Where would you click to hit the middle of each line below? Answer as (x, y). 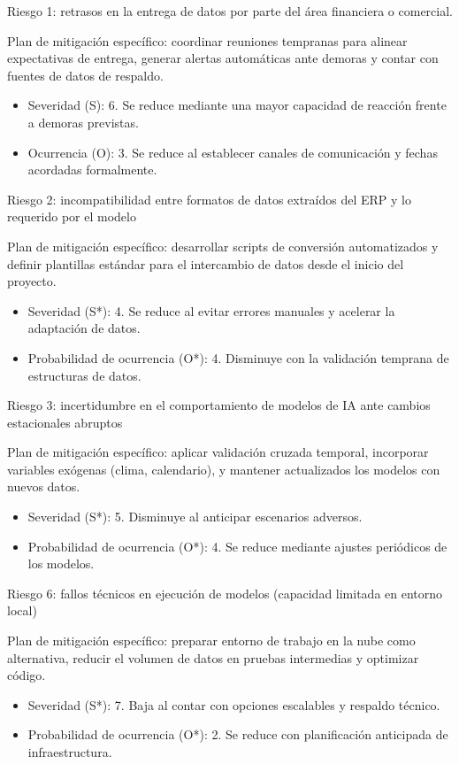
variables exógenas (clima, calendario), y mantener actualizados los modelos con (224, 469)
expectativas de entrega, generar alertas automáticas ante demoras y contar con (223, 58)
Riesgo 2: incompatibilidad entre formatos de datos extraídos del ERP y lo (209, 199)
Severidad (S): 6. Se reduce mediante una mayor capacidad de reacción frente (237, 105)
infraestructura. (70, 752)
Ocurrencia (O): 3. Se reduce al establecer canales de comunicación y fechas (233, 152)
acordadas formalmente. (92, 170)
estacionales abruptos (65, 422)
